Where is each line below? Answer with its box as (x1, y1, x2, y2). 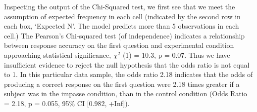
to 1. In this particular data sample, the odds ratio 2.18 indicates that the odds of (4, 69, 253, 79)
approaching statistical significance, (4, 49, 111, 60)
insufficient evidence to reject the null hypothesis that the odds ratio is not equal (4, 59, 250, 70)
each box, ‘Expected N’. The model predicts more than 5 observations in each (4, 21, 239, 31)
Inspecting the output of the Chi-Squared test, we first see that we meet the (4, 1, 235, 11)
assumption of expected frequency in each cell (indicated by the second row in (4, 11, 241, 21)
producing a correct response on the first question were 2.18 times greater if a (4, 78, 240, 89)
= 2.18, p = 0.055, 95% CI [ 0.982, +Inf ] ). (4, 98, 130, 108)
